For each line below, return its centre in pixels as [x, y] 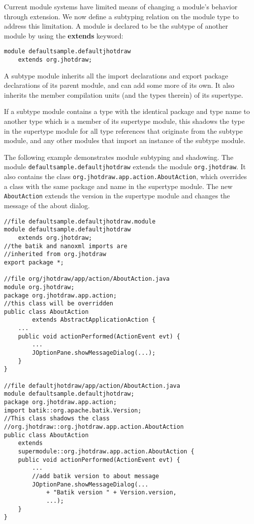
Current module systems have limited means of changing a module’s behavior [121, 6]
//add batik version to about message [95, 476]
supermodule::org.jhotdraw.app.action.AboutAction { [106, 451]
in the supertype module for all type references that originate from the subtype [124, 131]
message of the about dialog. [47, 205]
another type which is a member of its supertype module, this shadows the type [125, 121]
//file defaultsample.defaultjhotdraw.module [80, 221]
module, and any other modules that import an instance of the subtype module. [125, 140]
